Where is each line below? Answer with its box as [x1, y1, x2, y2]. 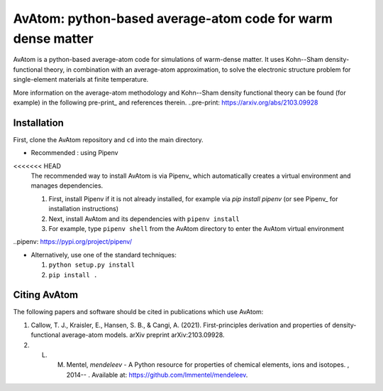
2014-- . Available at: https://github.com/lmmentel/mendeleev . [66, 370, 248, 379]
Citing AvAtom [13, 289, 78, 301]
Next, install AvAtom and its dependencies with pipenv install [48, 214, 240, 223]
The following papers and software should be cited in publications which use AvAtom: [13, 308, 264, 316]
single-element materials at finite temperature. [13, 75, 149, 84]
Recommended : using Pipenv [30, 149, 118, 157]
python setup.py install [48, 261, 135, 269]
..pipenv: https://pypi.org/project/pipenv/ [13, 237, 133, 246]
